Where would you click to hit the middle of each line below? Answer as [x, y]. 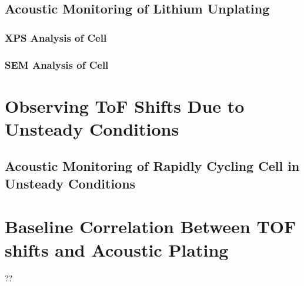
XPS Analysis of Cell [56, 37]
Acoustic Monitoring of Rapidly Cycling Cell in [152, 166]
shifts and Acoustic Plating [117, 249]
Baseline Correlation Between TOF [151, 226]
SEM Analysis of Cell [57, 64]
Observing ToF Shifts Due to [125, 105]
